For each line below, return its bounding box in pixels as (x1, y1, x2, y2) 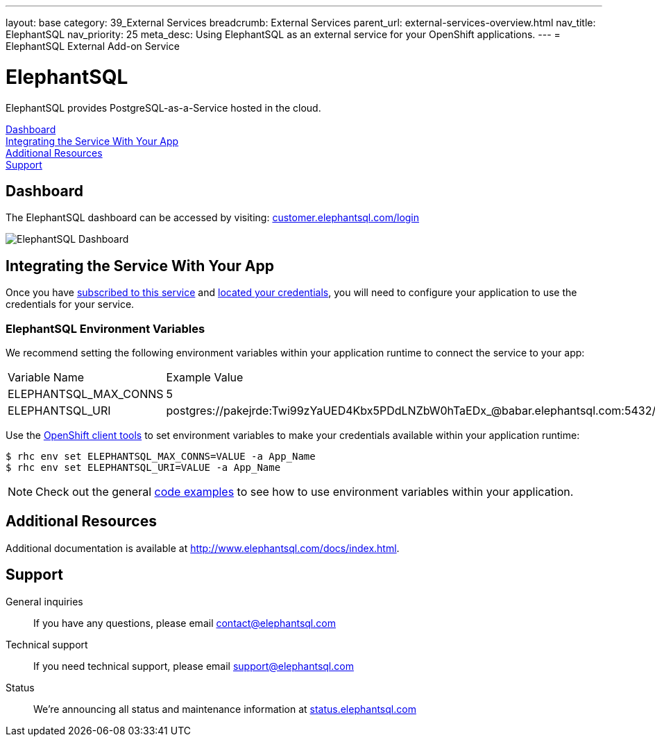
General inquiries (6, 595, 83, 607)
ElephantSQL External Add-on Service (6, 40, 180, 52)
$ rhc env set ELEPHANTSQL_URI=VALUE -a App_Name (6, 461, 281, 473)
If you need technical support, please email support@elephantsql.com (33, 659, 354, 672)
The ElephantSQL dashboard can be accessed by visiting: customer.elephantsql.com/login (6, 212, 420, 224)
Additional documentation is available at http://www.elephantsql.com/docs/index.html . (6, 542, 400, 554)
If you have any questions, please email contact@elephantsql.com (33, 616, 336, 629)
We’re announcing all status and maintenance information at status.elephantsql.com (33, 702, 416, 715)
